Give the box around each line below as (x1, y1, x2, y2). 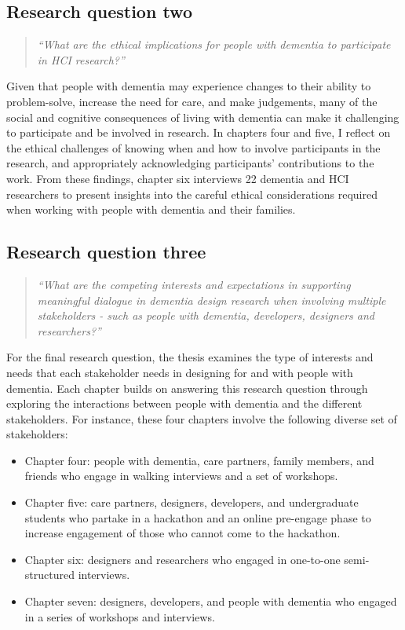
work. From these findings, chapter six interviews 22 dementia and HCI (6, 170, 349, 186)
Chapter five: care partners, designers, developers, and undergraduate (24, 494, 359, 511)
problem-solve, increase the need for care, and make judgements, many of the (6, 93, 378, 109)
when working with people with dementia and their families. (6, 201, 296, 218)
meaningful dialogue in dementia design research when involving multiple (37, 291, 386, 308)
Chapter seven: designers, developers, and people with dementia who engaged (24, 593, 397, 610)
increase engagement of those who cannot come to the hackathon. (24, 525, 341, 541)
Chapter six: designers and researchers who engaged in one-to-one (24, 551, 341, 567)
